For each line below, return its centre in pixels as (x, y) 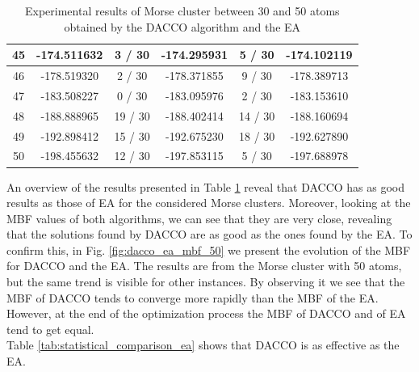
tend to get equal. (50, 329)
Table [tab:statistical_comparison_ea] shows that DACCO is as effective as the (203, 345)
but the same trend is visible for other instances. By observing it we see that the (206, 282)
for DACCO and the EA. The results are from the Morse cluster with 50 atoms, (204, 266)
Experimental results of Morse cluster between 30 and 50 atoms (182, 11)
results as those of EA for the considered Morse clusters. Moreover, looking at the (209, 203)
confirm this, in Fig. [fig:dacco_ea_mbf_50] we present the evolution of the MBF (209, 249)
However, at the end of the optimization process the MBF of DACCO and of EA (206, 313)
